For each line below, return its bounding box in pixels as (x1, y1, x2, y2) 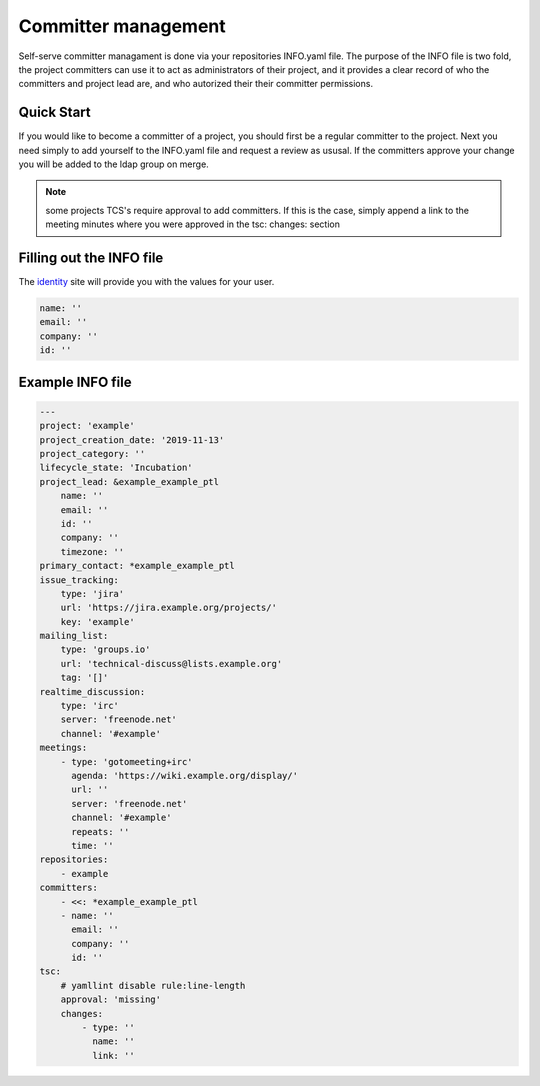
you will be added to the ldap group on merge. (18, 158, 209, 170)
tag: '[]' (60, 672, 109, 684)
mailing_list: (39, 630, 109, 642)
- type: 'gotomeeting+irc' (60, 756, 194, 767)
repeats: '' (71, 826, 130, 837)
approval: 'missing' (60, 994, 162, 1005)
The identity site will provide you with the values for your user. (18, 276, 275, 288)
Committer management (18, 15, 227, 37)
